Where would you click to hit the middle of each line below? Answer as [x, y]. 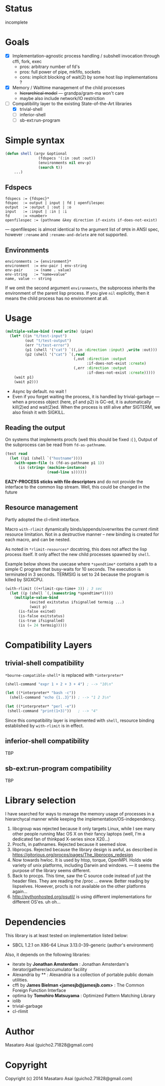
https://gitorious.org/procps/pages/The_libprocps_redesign [72, 855]
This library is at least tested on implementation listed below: [66, 936]
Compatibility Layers [49, 645]
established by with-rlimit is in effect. [45, 726]
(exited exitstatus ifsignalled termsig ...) [77, 602]
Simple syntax [35, 140]
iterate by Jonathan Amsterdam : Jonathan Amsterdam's [70, 964]
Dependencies [35, 922]
